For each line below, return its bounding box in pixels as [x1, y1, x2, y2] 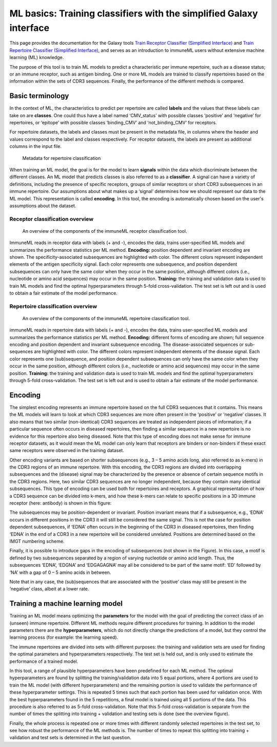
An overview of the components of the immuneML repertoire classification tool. [22, 315, 190, 321]
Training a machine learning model [9, 599, 123, 608]
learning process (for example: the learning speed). [9, 634, 118, 641]
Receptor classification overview [9, 215, 94, 222]
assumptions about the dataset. [9, 202, 76, 209]
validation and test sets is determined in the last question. [9, 735, 131, 741]
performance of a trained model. [9, 658, 78, 664]
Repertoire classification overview [9, 303, 97, 310]
